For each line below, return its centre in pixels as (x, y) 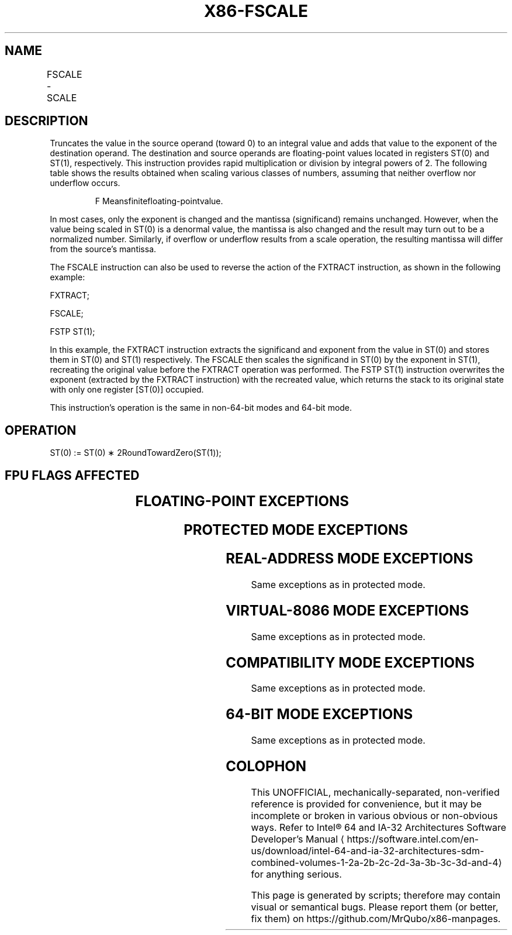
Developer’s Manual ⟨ (297, 839)
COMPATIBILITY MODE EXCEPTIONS (350, 662)
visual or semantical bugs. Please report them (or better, (375, 907)
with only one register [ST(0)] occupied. (127, 390)
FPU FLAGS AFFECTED (72, 475)
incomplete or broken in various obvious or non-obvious (374, 816)
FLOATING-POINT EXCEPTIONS (242, 501)
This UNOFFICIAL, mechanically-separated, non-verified (375, 793)
